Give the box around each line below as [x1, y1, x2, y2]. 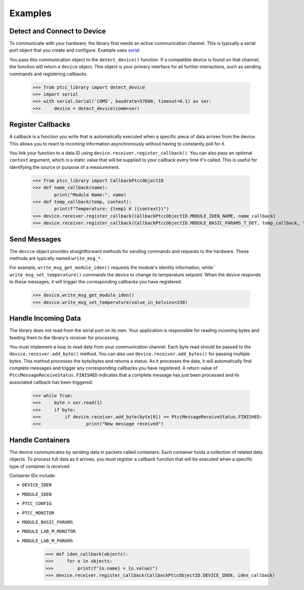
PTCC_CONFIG [22, 501, 52, 507]
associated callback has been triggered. [9, 379, 93, 385]
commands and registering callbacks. [9, 71, 88, 77]
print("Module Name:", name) [54, 192, 127, 197]
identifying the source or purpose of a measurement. [9, 164, 120, 170]
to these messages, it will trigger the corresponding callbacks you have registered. [9, 279, 182, 285]
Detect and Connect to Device [9, 27, 106, 35]
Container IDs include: [9, 473, 56, 479]
